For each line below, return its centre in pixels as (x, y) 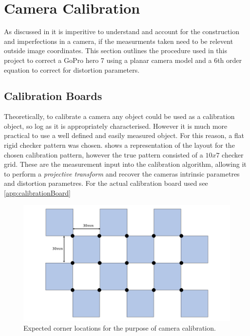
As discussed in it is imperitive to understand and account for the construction (122, 31)
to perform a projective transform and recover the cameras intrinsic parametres (122, 173)
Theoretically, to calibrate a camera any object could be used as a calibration (119, 116)
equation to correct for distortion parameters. (72, 69)
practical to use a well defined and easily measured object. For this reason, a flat (124, 135)
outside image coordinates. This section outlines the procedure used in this (115, 50)
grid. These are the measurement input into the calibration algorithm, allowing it (125, 164)
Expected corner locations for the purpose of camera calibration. (120, 327)
